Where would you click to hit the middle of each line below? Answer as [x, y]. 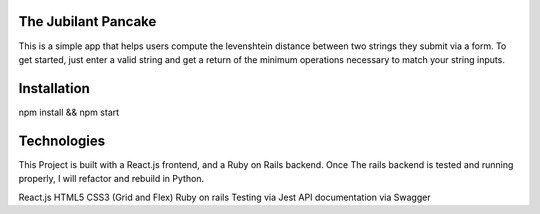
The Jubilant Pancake [87, 21]
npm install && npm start [69, 112]
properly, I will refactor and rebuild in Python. [111, 179]
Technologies [62, 140]
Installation [54, 88]
